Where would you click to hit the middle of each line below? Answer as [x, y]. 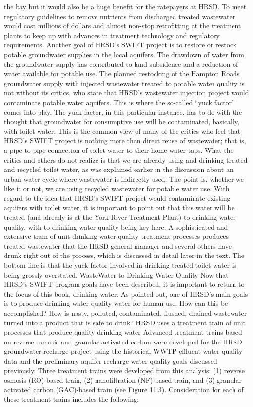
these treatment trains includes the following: [71, 399]
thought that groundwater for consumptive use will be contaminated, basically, [122, 121]
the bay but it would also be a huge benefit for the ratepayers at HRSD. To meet [125, 6]
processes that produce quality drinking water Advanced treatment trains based [123, 332]
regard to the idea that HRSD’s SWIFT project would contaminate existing [117, 198]
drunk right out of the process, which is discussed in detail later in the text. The [124, 255]
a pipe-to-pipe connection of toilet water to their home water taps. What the [119, 150]
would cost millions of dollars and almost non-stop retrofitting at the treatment [123, 26]
